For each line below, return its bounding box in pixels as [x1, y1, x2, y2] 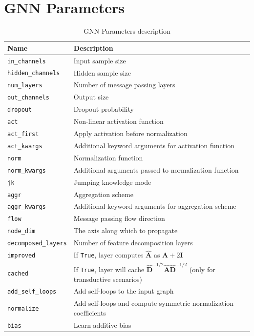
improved [7, 252, 36, 259]
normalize [7, 305, 39, 313]
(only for [189, 264, 215, 274]
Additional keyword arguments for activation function [73, 140, 234, 150]
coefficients [73, 307, 106, 317]
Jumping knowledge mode [73, 177, 151, 187]
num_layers [7, 82, 42, 89]
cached [7, 270, 28, 277]
